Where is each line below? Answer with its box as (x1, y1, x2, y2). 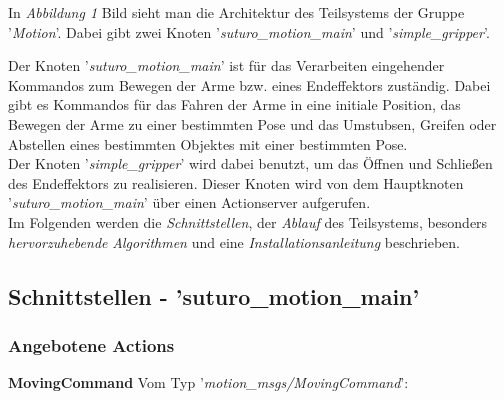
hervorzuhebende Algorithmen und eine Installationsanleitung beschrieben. (8, 231, 460, 252)
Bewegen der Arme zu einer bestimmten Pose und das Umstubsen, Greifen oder (8, 113, 497, 134)
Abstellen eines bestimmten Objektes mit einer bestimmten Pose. (8, 133, 408, 154)
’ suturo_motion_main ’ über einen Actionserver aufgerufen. (8, 192, 371, 213)
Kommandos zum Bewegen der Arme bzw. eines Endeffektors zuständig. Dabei (8, 74, 491, 95)
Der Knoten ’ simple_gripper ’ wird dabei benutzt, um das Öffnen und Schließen (8, 153, 493, 174)
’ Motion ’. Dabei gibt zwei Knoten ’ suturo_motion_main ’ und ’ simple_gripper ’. (8, 21, 490, 42)
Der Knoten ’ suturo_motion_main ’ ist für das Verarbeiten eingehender (8, 55, 445, 76)
